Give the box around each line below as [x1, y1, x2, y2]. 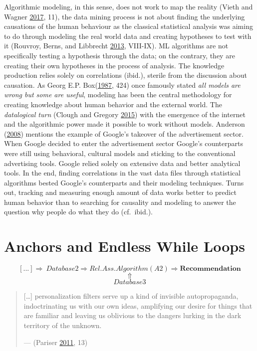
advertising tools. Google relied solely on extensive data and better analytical [4, 158, 241, 168]
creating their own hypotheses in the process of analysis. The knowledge [4, 60, 225, 70]
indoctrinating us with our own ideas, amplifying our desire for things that [23, 300, 253, 311]
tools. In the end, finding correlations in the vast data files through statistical [4, 168, 241, 178]
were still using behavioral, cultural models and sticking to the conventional [4, 148, 236, 158]
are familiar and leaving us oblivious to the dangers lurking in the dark [23, 310, 242, 321]
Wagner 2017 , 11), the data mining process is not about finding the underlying [4, 11, 245, 21]
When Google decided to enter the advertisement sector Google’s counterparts [4, 138, 243, 149]
